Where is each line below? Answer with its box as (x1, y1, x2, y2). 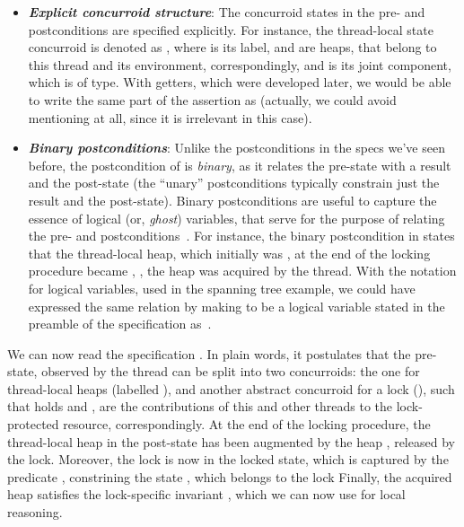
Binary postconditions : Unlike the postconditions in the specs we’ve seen (28, 138, 445, 157)
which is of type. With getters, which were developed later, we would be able (28, 73, 451, 92)
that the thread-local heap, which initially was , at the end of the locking (28, 243, 431, 262)
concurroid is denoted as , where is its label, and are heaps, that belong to (28, 38, 437, 57)
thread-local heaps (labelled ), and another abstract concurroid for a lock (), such (7, 379, 455, 398)
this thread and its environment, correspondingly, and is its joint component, (28, 55, 451, 74)
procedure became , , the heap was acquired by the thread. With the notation (28, 261, 457, 280)
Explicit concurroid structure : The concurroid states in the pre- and (28, 3, 425, 21)
